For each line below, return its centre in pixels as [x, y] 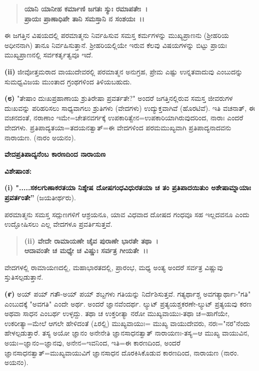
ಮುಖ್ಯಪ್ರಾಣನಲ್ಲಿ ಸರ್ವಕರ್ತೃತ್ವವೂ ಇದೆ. [49, 55]
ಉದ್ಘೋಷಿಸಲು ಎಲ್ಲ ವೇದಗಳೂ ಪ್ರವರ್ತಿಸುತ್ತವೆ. [58, 224]
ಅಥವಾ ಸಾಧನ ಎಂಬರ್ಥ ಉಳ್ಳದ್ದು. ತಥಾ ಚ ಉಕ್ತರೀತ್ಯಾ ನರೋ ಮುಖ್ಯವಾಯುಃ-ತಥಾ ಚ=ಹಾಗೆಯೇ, [117, 313]
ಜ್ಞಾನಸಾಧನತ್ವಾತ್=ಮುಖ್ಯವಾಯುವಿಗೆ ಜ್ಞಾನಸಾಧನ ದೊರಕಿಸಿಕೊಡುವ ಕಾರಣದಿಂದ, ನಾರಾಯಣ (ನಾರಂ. [122, 352]
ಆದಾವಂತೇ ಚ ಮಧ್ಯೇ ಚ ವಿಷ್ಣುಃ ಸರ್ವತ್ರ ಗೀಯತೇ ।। [86, 250]
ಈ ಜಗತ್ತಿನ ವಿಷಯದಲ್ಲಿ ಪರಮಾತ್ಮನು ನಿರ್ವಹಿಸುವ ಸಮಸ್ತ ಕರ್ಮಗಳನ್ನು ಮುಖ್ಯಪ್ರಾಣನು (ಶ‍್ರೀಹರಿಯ [117, 35]
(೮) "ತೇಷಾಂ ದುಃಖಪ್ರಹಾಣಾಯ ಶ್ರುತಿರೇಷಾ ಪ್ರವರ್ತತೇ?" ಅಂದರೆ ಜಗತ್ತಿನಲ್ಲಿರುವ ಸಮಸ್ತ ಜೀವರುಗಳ [119, 98]
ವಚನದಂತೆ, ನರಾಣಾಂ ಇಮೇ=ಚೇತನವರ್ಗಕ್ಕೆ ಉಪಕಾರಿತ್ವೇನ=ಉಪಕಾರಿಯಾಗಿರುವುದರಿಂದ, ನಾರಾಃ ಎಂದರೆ [124, 118]
